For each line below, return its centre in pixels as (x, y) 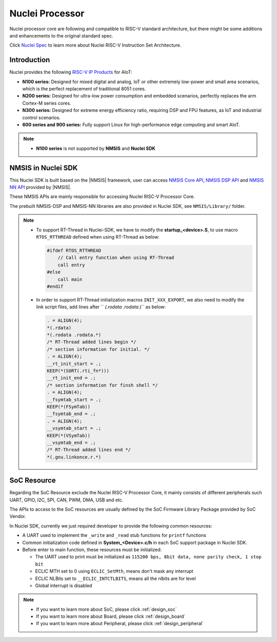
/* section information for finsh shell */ (103, 385)
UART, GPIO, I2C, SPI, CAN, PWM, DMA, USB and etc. (66, 500)
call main (70, 279)
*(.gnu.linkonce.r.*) (74, 457)
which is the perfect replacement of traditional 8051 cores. (84, 89)
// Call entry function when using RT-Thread (116, 258)
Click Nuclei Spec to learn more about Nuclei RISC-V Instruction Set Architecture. (95, 45)
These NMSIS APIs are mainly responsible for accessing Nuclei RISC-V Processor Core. (102, 197)
